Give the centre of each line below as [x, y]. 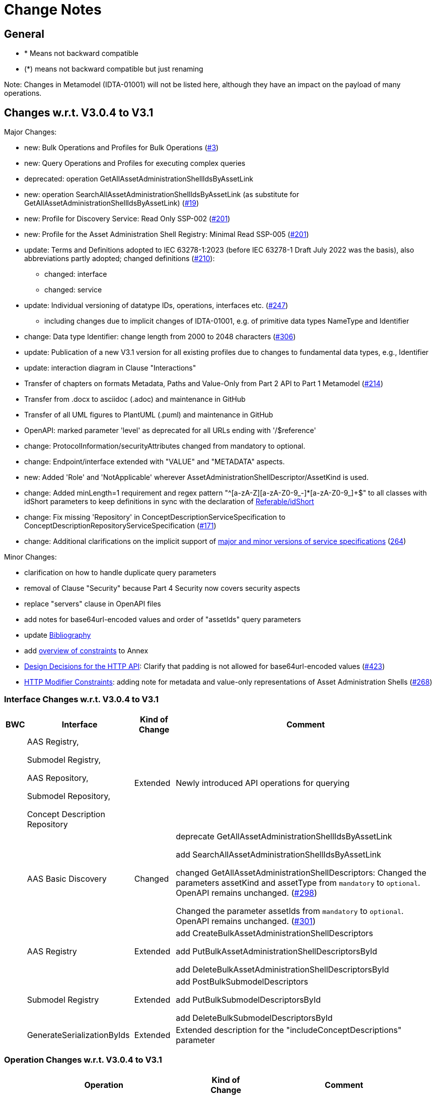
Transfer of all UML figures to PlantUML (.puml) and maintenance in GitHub [149, 415]
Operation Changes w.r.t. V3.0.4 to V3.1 [83, 1060]
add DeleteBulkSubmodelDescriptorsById [254, 1018]
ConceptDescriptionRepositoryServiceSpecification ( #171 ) [120, 526]
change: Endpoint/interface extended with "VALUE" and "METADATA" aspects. [155, 462]
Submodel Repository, [69, 796]
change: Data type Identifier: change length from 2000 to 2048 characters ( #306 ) [160, 337]
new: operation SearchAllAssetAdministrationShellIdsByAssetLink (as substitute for [162, 195]
